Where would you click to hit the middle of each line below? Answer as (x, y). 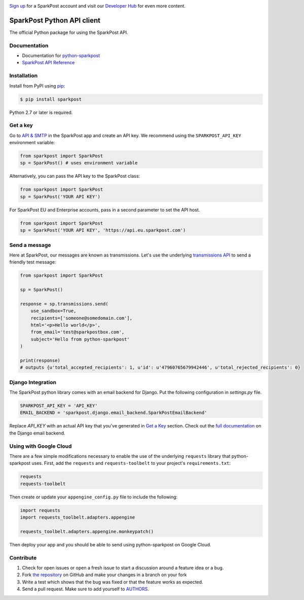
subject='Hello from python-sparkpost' (80, 339)
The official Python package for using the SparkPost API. (69, 32)
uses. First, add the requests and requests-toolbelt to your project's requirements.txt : (131, 463)
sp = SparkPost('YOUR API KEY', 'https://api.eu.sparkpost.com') (103, 230)
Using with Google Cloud (41, 446)
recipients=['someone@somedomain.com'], (82, 318)
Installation (24, 76)
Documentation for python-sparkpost (61, 56)
